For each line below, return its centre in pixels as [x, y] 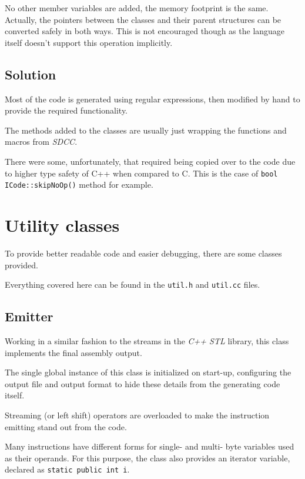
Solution [31, 74]
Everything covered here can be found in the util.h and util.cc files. [133, 285]
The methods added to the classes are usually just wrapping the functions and [146, 130]
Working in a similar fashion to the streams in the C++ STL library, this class [147, 341]
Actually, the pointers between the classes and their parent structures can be [143, 19]
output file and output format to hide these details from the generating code [143, 383]
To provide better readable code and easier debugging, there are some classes [143, 253]
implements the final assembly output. [73, 352]
